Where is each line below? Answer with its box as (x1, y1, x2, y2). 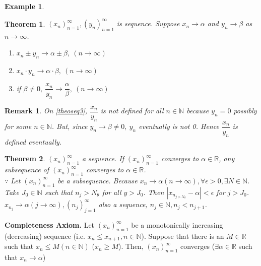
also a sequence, (98, 199, 148, 210)
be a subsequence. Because (57, 175, 138, 185)
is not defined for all (100, 105, 164, 116)
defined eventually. (5, 136, 62, 147)
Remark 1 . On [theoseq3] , (5, 105, 88, 116)
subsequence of (5, 164, 49, 175)
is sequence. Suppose (116, 18, 180, 29)
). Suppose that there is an (141, 230, 224, 241)
